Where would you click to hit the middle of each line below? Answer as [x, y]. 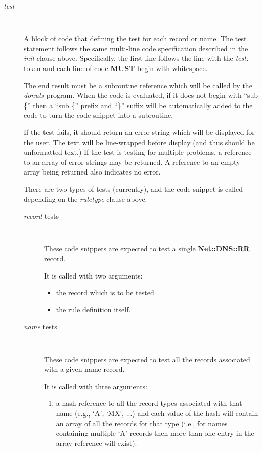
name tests [40, 326]
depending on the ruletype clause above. [85, 199]
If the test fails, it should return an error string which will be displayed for [139, 132]
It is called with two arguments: [93, 275]
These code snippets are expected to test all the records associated [147, 359]
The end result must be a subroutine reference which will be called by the [138, 85]
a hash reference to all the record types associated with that [149, 403]
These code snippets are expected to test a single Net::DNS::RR [147, 248]
